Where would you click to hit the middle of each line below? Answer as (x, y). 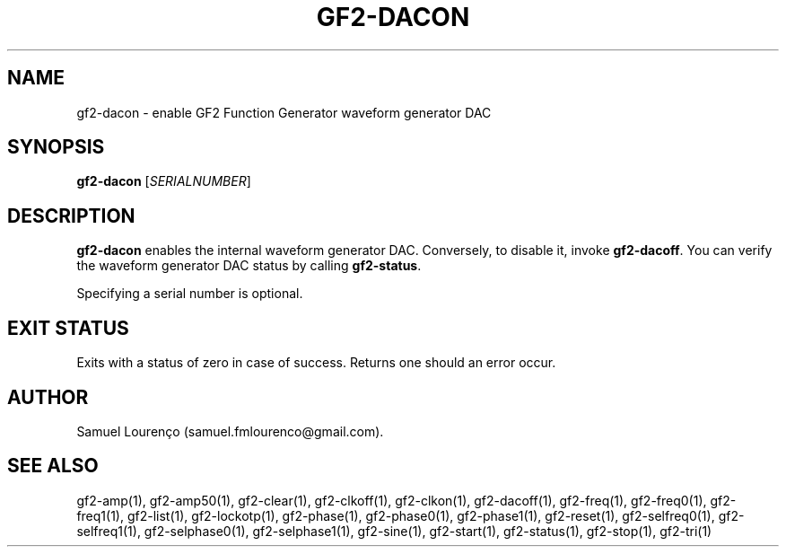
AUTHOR (48, 397)
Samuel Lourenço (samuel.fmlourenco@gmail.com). (230, 431)
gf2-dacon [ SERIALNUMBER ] (164, 181)
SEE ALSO (53, 466)
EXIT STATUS (68, 328)
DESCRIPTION (71, 215)
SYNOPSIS (56, 147)
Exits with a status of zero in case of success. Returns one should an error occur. (316, 363)
